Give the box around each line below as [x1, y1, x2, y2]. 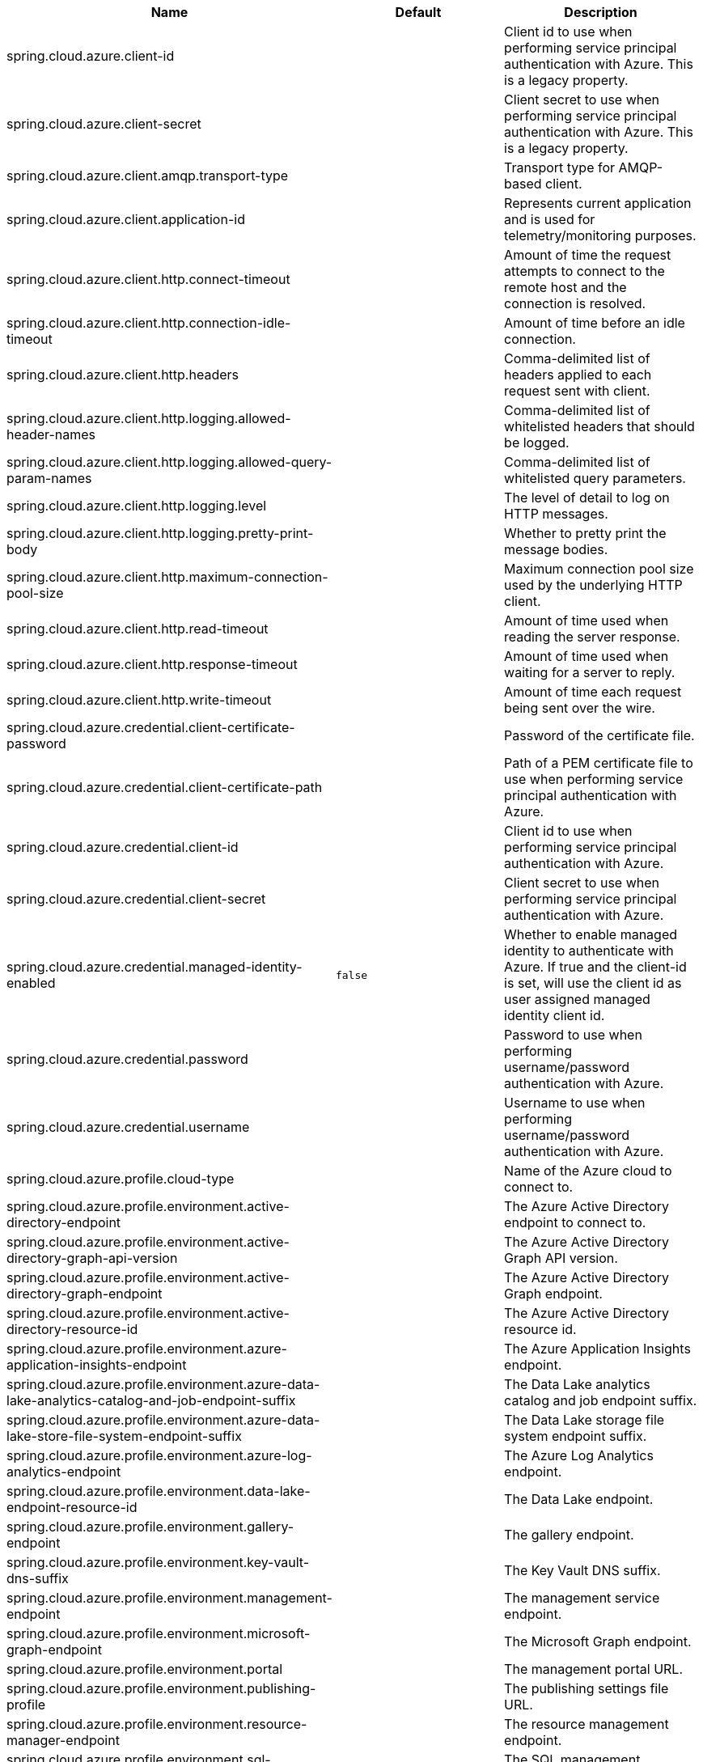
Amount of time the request [504, 247, 671, 263]
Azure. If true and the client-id [504, 959, 687, 975]
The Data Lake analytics [504, 1376, 650, 1392]
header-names [6, 426, 96, 443]
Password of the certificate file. [504, 727, 695, 743]
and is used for [504, 211, 595, 227]
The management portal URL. [504, 1661, 684, 1677]
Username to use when [504, 1095, 646, 1111]
